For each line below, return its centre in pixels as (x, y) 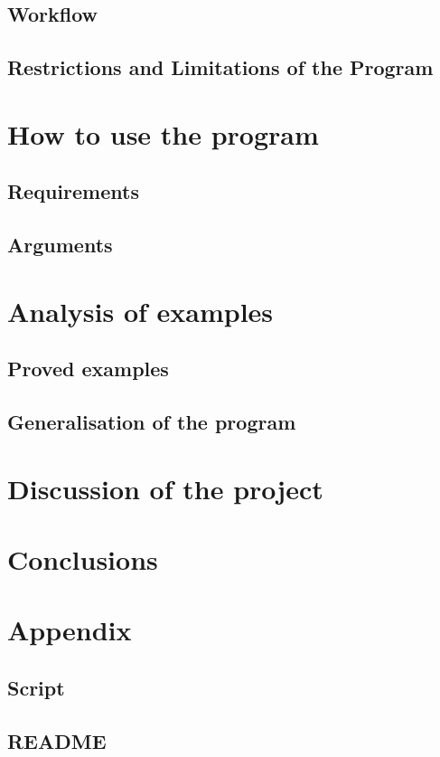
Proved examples (88, 369)
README (57, 740)
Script (36, 687)
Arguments (60, 245)
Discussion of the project (165, 488)
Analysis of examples (140, 311)
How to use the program (163, 133)
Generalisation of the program (152, 422)
